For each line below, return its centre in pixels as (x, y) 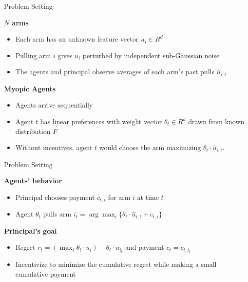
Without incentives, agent (54, 147)
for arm (119, 197)
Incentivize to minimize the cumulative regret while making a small (116, 264)
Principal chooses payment (55, 197)
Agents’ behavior (33, 181)
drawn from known (216, 121)
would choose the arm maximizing (150, 147)
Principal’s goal (30, 230)
